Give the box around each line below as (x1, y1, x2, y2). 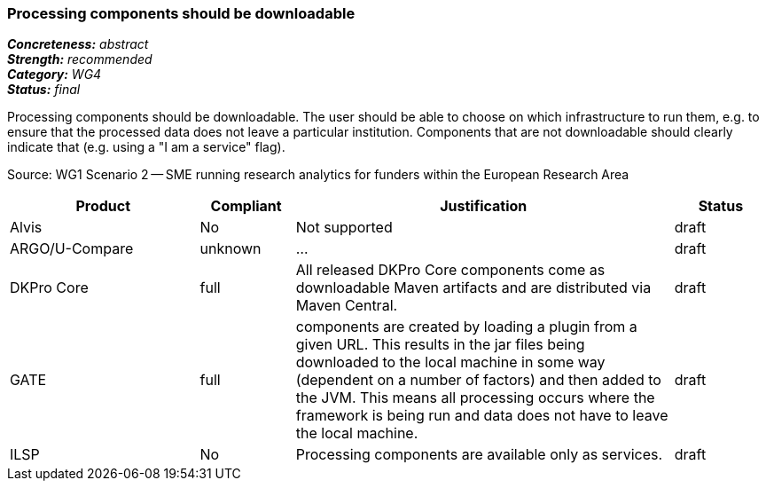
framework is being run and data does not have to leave (295, 406, 668, 425)
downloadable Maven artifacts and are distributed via (295, 279, 652, 297)
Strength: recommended (7, 51, 152, 67)
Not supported (295, 218, 393, 237)
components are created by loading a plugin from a (295, 318, 637, 336)
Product (75, 197, 131, 216)
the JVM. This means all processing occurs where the (295, 389, 655, 407)
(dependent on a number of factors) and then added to (295, 371, 661, 390)
